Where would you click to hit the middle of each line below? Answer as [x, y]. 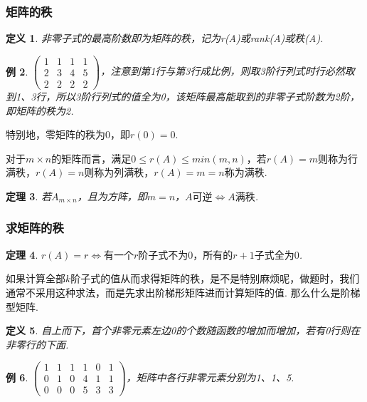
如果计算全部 [36, 278]
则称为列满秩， [119, 172]
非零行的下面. [37, 344]
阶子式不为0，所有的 [186, 256]
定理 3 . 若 [28, 196]
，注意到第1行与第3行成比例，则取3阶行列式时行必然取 [228, 71]
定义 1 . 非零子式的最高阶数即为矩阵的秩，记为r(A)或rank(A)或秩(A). [165, 38]
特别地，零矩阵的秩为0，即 [68, 134]
